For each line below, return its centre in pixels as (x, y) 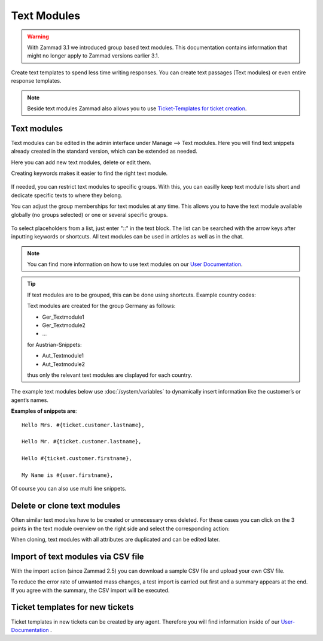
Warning (38, 37)
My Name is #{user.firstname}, (68, 475)
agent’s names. (30, 400)
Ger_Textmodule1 (63, 317)
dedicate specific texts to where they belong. (67, 195)
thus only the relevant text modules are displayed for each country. (110, 375)
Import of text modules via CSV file (77, 556)
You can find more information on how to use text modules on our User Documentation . (135, 264)
